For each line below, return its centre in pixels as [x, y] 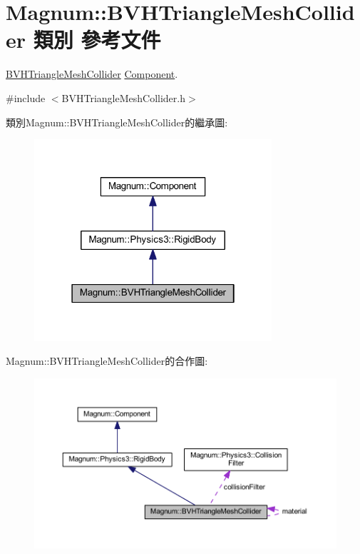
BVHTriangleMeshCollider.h [123, 97]
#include [26, 97]
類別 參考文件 [97, 40]
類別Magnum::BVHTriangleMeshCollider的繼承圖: [117, 122]
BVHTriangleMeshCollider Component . [92, 74]
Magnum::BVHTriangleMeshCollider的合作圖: [107, 361]
